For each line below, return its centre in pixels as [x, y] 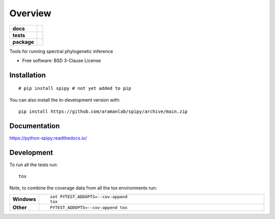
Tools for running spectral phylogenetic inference [61, 51]
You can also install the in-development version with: [65, 100]
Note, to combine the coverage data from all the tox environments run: [83, 187]
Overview [30, 13]
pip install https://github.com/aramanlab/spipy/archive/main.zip [103, 112]
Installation [28, 75]
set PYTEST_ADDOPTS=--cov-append [89, 197]
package [23, 42]
